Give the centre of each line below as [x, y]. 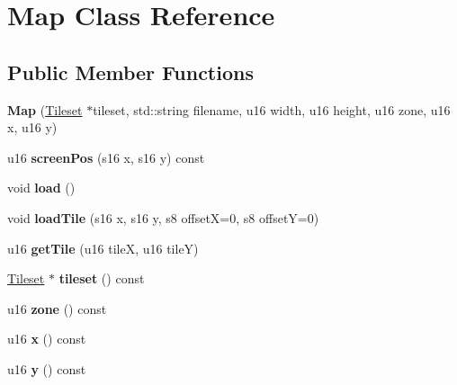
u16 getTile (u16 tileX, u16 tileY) [103, 248]
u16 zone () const [57, 308]
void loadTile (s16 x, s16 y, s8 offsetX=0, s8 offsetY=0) [163, 217]
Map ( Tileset [45, 109]
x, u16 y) [32, 127]
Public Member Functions [130, 72]
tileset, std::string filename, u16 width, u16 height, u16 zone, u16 [272, 109]
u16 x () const [47, 339]
